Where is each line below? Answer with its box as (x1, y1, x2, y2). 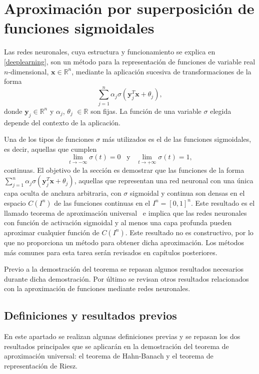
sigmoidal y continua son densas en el (130, 188, 245, 198)
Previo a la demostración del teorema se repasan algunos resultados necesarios (4, 264, 243, 274)
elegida (210, 105, 231, 116)
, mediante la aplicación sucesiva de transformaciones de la (71, 66, 251, 76)
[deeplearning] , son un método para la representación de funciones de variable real (4, 56, 255, 66)
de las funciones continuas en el (54, 197, 150, 208)
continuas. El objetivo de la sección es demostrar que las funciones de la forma (4, 164, 244, 175)
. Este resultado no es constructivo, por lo (125, 227, 253, 237)
